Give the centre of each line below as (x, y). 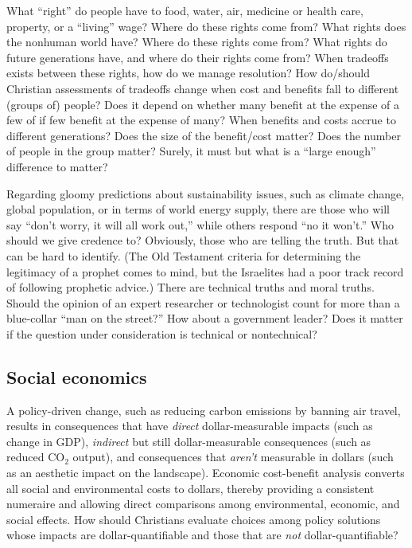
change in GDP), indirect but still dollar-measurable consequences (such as (189, 441)
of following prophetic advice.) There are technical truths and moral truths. (190, 287)
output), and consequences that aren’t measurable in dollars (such (233, 457)
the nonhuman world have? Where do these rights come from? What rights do (197, 42)
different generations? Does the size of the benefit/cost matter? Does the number (204, 135)
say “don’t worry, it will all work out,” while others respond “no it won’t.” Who (200, 224)
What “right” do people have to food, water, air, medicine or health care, (185, 10)
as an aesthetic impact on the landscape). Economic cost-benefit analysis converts (206, 473)
